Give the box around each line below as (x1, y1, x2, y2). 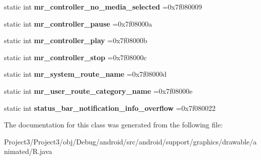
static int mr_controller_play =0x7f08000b (4, 35, 147, 46)
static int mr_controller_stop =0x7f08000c (4, 52, 147, 62)
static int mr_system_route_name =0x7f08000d (4, 69, 167, 79)
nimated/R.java (4, 146, 52, 156)
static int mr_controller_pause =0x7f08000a (4, 18, 152, 29)
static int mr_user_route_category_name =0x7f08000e (4, 85, 193, 96)
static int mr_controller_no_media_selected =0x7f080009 (4, 2, 202, 12)
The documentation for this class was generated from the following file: (4, 119, 223, 130)
